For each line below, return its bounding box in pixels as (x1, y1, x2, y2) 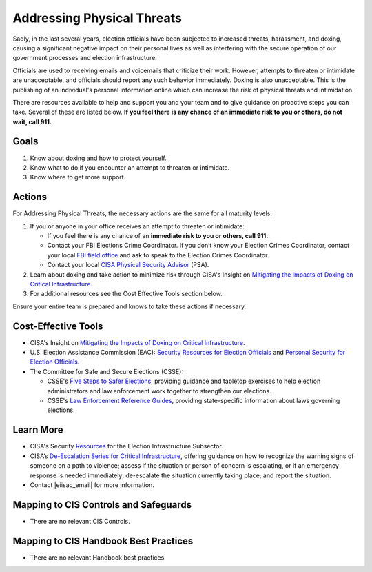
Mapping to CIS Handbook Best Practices (12, 535, 194, 546)
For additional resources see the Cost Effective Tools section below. (30, 290, 223, 298)
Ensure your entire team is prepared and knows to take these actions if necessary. (12, 302, 247, 310)
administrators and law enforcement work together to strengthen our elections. (47, 386, 271, 395)
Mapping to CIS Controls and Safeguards (12, 499, 192, 511)
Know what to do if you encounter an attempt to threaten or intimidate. (30, 163, 230, 172)
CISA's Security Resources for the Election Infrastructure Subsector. (30, 442, 223, 451)
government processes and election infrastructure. (12, 54, 158, 62)
